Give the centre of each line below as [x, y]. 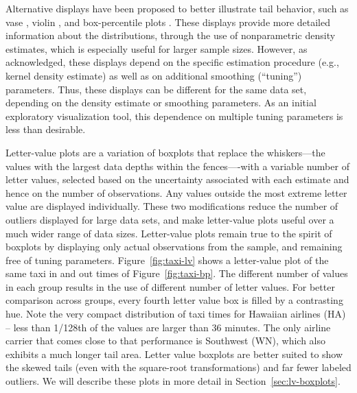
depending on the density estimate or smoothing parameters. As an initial [161, 103]
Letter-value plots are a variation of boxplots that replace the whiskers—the [165, 152]
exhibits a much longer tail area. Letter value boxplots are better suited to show [174, 354]
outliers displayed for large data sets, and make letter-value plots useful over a [170, 219]
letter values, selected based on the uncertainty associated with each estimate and [177, 179]
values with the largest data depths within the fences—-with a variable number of [177, 166]
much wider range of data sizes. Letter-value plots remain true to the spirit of [169, 233]
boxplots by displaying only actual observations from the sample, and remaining [174, 247]
